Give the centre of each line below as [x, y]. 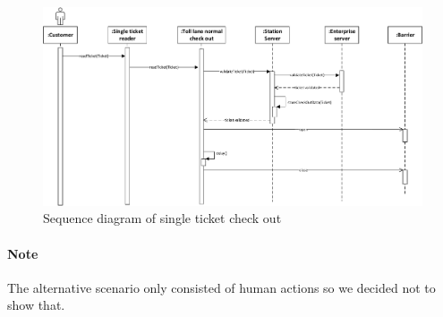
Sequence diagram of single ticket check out [162, 218]
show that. [36, 305]
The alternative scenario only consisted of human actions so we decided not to [221, 287]
